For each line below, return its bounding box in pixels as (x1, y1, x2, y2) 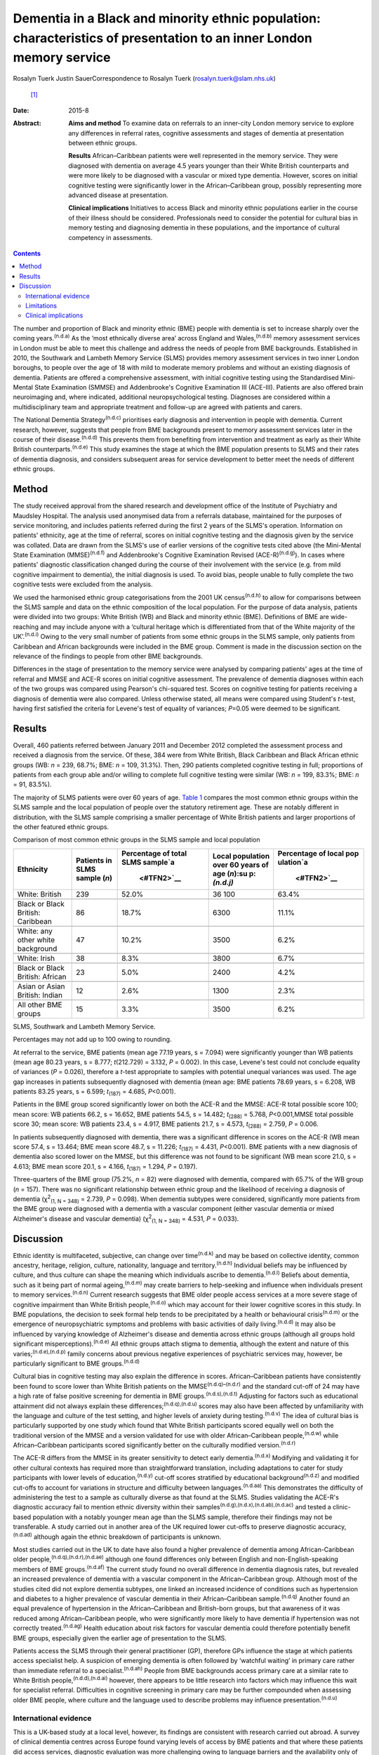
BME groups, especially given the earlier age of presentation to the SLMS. (13, 1634, 227, 1642)
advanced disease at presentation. (68, 191, 168, 199)
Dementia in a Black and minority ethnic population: (13, 11, 321, 26)
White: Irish (17, 953, 55, 963)
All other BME (17, 1000, 62, 1009)
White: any (17, 926, 53, 936)
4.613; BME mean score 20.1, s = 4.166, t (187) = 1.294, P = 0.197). (13, 1162, 198, 1172)
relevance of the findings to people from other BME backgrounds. (13, 651, 204, 660)
